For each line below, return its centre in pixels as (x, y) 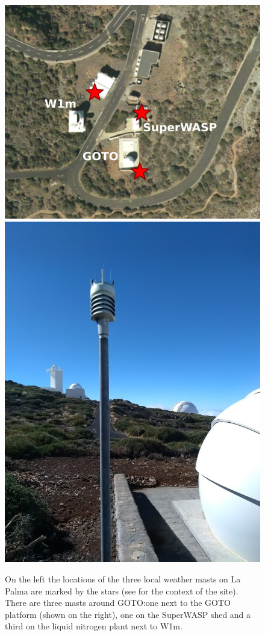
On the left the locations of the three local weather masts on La (123, 579)
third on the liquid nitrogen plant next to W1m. (94, 626)
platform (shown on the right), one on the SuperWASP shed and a (128, 614)
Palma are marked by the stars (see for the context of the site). (122, 591)
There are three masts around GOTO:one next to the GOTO (118, 603)
